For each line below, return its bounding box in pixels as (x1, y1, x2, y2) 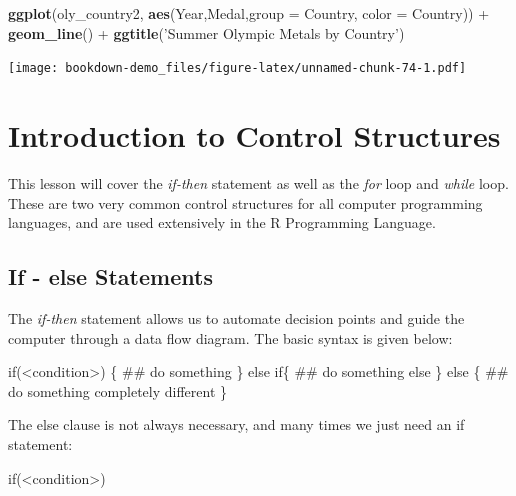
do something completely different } (8, 380, 228, 401)
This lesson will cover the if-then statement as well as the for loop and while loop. (8, 172, 509, 193)
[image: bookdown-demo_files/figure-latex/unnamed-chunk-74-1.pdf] (8, 61, 467, 76)
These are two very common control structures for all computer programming (8, 192, 483, 213)
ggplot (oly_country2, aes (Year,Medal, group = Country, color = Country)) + (8, 3, 490, 23)
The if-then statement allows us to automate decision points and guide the (8, 307, 465, 328)
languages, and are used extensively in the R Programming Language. (8, 212, 436, 233)
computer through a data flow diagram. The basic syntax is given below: (8, 327, 453, 348)
